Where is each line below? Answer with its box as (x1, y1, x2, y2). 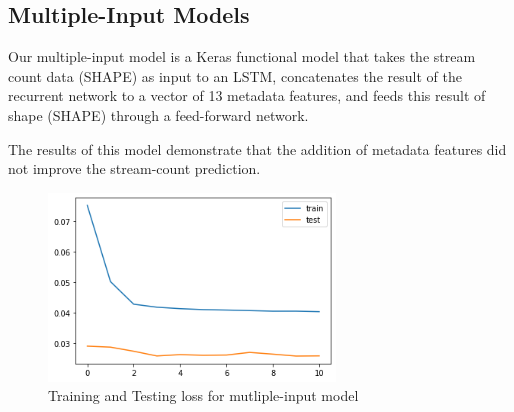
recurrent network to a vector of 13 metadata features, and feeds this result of (8, 85, 486, 106)
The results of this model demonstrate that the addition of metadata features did (8, 138, 507, 159)
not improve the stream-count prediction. (8, 158, 261, 179)
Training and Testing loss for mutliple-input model (48, 385, 359, 406)
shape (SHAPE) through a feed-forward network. (8, 104, 309, 125)
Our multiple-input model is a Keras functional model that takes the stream (8, 46, 476, 67)
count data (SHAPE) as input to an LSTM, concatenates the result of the (8, 65, 462, 86)
